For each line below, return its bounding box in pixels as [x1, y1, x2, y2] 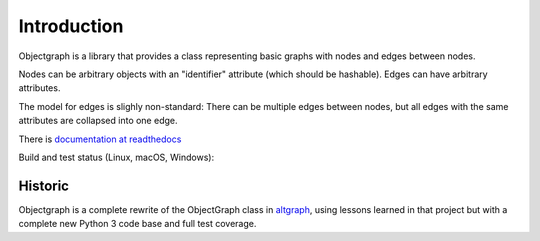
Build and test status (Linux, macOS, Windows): [18, 151, 215, 163]
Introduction [18, 15, 124, 37]
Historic [18, 177, 70, 194]
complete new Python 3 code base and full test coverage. [18, 218, 257, 230]
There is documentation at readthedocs [18, 133, 182, 145]
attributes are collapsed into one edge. [18, 115, 178, 127]
